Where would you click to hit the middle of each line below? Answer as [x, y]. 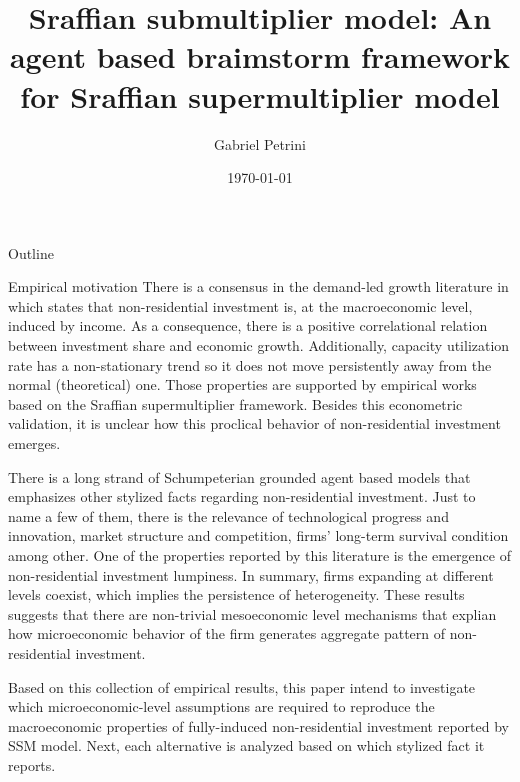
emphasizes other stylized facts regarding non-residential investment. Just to [242, 496]
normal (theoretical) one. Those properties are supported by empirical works [242, 384]
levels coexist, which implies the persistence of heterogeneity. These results [236, 594]
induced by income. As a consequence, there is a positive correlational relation [248, 325]
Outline [31, 252]
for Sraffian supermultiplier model [260, 95]
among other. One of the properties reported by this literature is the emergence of [259, 555]
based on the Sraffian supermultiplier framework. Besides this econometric [235, 403]
